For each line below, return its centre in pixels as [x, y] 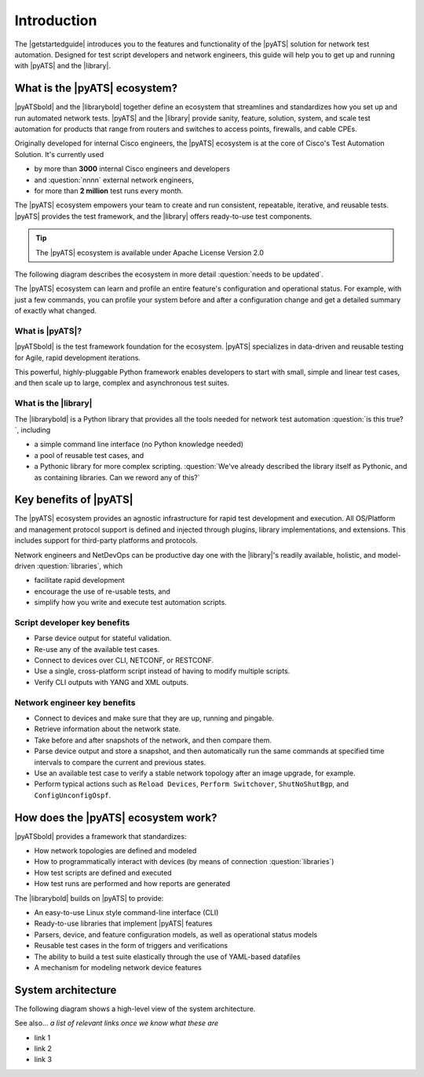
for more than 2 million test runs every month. [109, 190]
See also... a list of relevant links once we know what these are [117, 1023]
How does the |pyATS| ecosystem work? [116, 817]
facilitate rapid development [79, 581]
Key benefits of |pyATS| [74, 500]
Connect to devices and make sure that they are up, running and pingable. [154, 718]
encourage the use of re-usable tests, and [102, 591]
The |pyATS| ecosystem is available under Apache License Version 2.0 [150, 252]
